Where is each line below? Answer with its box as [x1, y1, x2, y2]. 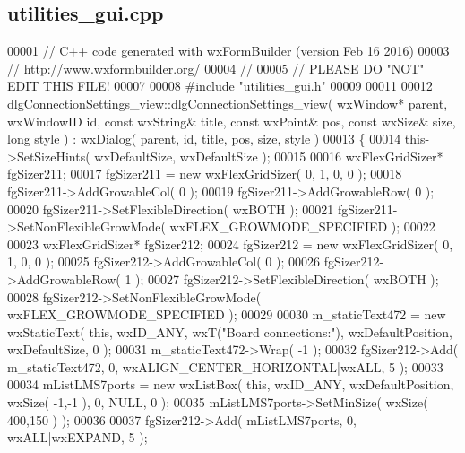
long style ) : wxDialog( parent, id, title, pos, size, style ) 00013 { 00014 [7, 129, 401, 148]
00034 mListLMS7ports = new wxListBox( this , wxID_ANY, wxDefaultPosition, [7, 375, 454, 394]
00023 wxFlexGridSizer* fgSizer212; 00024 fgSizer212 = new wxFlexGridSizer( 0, [7, 234, 453, 253]
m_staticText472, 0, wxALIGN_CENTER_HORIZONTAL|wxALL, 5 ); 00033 [7, 357, 443, 376]
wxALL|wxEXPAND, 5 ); [7, 428, 148, 447]
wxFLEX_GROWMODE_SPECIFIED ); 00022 [169, 217, 435, 236]
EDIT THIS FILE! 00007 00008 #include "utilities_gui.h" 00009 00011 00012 [7, 76, 433, 95]
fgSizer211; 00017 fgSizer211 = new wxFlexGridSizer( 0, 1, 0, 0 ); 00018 [7, 164, 402, 183]
